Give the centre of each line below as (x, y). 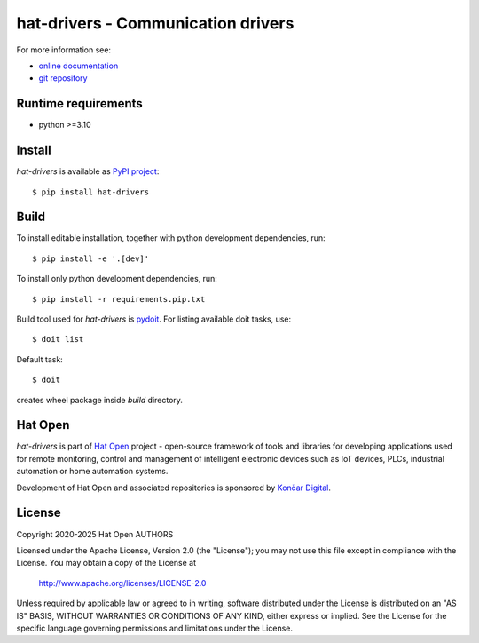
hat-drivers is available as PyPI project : (88, 171)
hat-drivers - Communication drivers (155, 23)
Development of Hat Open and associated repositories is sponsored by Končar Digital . (174, 488)
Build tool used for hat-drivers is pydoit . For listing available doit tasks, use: (154, 319)
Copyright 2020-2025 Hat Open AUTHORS (95, 534)
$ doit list (58, 339)
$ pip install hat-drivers (91, 192)
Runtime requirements (80, 103)
